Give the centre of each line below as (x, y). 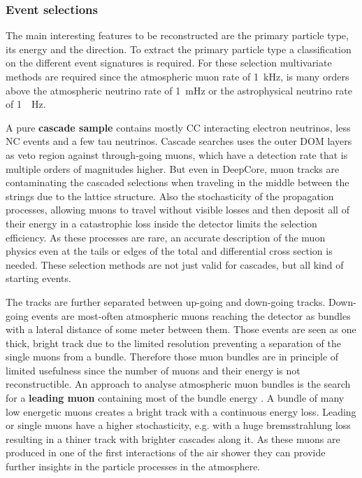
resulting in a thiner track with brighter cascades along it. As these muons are (173, 438)
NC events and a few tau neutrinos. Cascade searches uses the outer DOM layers (179, 141)
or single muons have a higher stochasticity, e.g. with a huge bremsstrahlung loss (178, 425)
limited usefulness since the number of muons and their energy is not (153, 370)
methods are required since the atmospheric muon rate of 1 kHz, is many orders (178, 76)
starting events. (38, 278)
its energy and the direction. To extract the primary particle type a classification (179, 49)
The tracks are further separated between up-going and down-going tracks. (166, 301)
